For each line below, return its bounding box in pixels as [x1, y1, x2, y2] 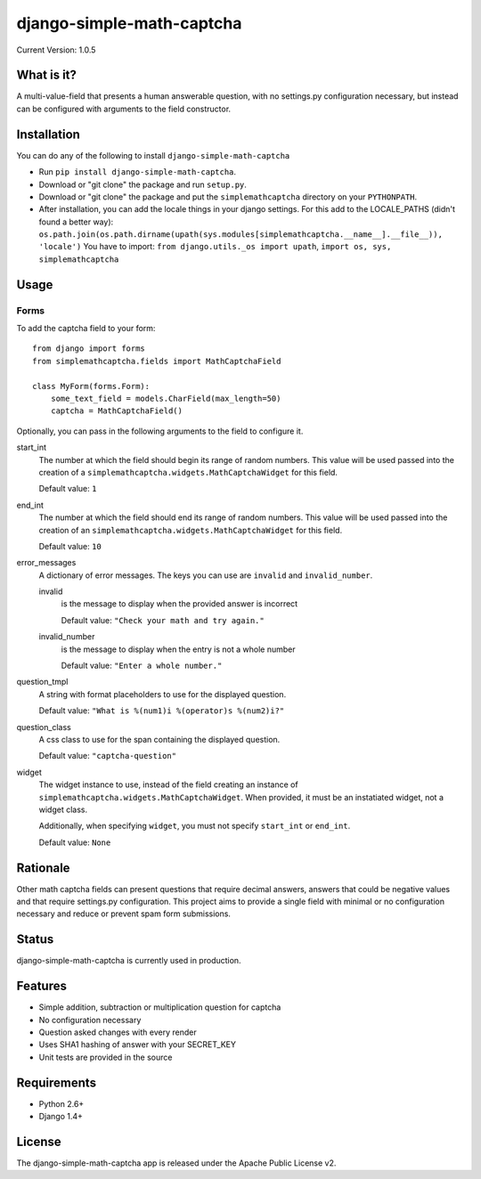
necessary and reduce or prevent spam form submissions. [16, 908, 232, 919]
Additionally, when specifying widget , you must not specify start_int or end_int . [38, 820, 351, 832]
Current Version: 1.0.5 [16, 45, 96, 55]
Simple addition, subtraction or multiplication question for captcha [38, 1002, 281, 1012]
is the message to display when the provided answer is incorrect [61, 598, 298, 609]
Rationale [16, 860, 70, 875]
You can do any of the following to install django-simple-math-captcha [16, 150, 290, 160]
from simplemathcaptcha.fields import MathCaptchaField [32, 356, 281, 366]
